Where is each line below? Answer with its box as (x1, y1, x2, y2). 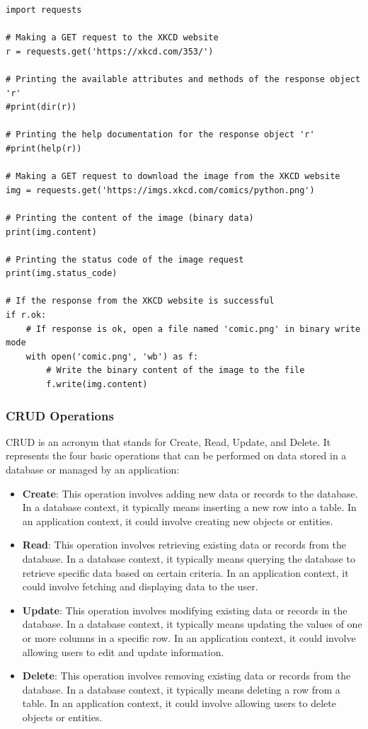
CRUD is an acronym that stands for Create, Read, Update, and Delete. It (6, 434, 331, 449)
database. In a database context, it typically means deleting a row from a (22, 682, 340, 696)
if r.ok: (6, 310, 47, 321)
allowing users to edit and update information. (22, 644, 224, 659)
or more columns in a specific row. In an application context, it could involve (22, 630, 356, 645)
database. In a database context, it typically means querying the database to (22, 551, 355, 566)
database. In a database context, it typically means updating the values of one (22, 616, 362, 631)
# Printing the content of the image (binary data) (6, 212, 254, 223)
